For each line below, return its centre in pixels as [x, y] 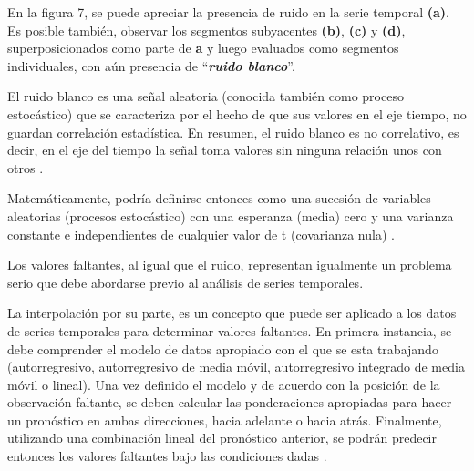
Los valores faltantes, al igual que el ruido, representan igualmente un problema [230, 265]
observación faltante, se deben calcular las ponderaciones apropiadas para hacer [230, 402]
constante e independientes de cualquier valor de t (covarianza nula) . [201, 234]
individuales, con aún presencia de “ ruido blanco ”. [151, 65]
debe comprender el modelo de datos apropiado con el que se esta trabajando [223, 348]
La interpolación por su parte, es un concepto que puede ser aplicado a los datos [232, 313]
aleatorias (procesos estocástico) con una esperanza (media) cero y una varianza [231, 215]
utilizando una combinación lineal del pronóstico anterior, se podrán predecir [222, 438]
